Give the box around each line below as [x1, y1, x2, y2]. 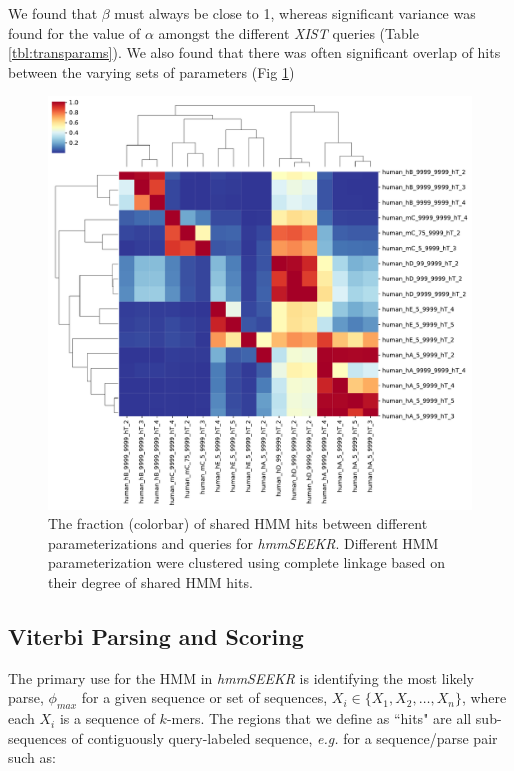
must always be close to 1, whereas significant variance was [114, 3, 476, 23]
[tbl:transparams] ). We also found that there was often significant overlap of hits [8, 42, 501, 63]
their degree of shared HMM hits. [48, 571, 253, 592]
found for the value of [8, 22, 141, 43]
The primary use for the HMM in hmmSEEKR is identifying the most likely [8, 667, 474, 688]
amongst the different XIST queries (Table [158, 22, 419, 43]
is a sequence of [59, 708, 155, 729]
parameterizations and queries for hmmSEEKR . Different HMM [48, 532, 439, 553]
